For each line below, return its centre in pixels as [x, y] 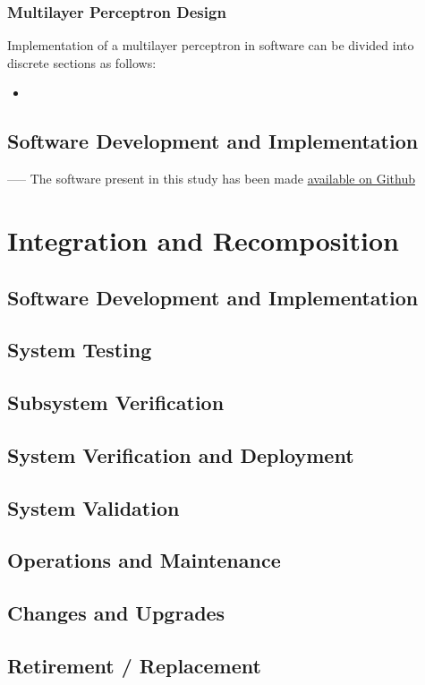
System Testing [80, 350]
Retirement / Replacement [134, 666]
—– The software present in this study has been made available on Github [211, 179]
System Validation [93, 507]
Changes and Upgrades [116, 613]
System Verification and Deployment [181, 454]
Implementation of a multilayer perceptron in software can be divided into [211, 45]
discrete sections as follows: [82, 62]
